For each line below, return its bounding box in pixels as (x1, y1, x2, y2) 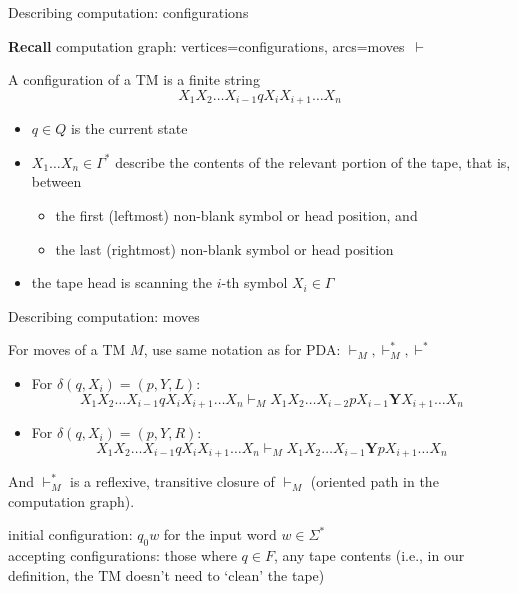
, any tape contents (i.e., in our (273, 545, 465, 566)
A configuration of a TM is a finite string (8, 69, 260, 90)
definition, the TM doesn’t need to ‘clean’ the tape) (8, 564, 325, 585)
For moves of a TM (8, 339, 126, 360)
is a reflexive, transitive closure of (70, 471, 275, 492)
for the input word (163, 524, 277, 545)
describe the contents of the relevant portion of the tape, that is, (115, 151, 511, 172)
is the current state (70, 118, 188, 139)
